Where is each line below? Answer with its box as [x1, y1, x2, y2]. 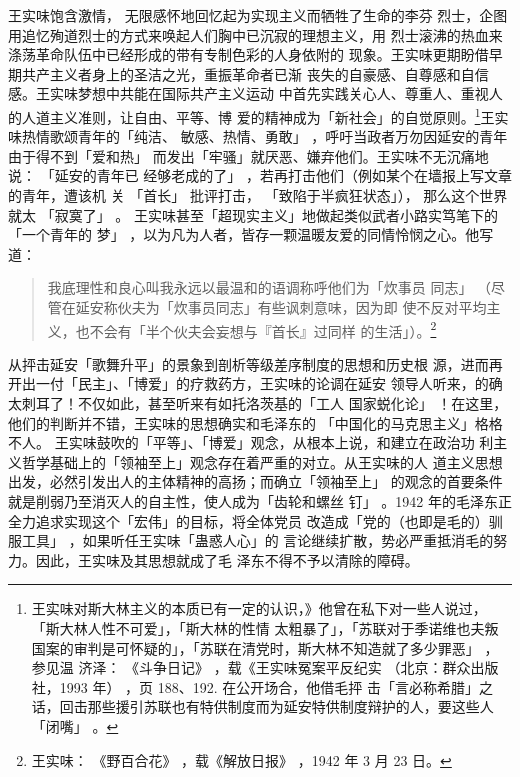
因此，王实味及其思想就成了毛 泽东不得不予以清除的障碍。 [35, 549, 419, 570]
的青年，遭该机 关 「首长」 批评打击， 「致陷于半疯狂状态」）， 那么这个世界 [8, 185, 508, 205]
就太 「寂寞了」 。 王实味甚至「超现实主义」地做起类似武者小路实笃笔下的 [8, 204, 498, 225]
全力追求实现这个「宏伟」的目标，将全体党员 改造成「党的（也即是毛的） [8, 510, 489, 531]
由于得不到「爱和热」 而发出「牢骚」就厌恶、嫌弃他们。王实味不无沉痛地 [8, 145, 489, 166]
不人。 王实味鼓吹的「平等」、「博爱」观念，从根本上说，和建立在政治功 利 [8, 432, 494, 453]
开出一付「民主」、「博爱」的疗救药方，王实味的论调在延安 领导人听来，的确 [8, 373, 503, 394]
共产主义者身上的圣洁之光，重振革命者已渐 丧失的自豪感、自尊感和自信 [21, 63, 489, 84]
